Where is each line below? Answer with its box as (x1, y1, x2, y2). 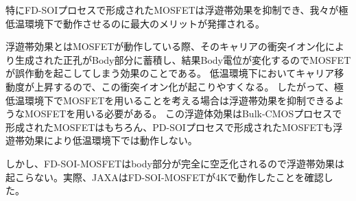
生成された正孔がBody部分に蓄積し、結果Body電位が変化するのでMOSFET (14, 52, 351, 67)
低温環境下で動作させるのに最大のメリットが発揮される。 (5, 16, 265, 30)
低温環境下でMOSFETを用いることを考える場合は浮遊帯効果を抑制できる (5, 93, 335, 107)
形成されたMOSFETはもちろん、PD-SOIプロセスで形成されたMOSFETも (5, 119, 333, 134)
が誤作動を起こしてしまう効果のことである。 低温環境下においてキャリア (5, 66, 335, 80)
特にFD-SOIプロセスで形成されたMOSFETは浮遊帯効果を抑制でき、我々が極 (5, 3, 348, 16)
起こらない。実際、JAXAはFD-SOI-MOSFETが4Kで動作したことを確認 (5, 169, 324, 184)
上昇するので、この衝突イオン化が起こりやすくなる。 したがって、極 (34, 79, 344, 93)
